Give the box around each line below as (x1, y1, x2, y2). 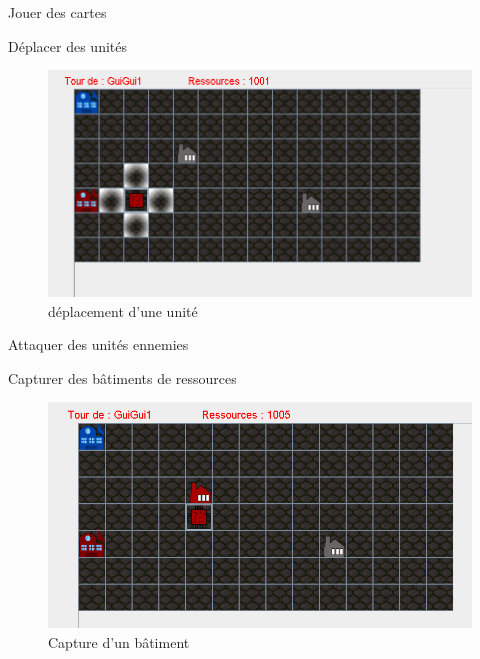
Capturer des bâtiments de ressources (8, 367, 237, 388)
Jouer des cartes (8, 2, 107, 22)
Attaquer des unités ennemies (8, 334, 189, 355)
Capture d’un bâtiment (48, 631, 190, 652)
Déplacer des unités (8, 35, 127, 56)
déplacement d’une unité (48, 300, 198, 321)
